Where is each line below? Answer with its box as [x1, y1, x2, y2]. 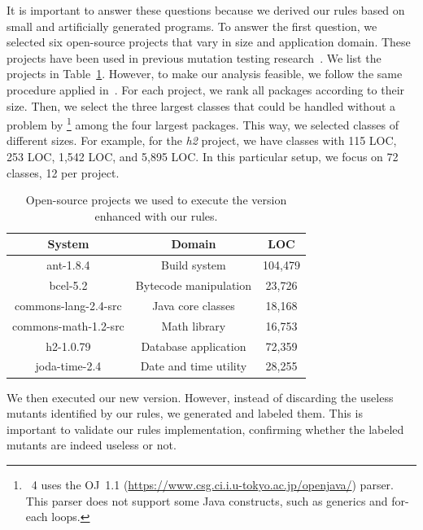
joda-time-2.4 [35, 357, 102, 375]
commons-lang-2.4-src [15, 296, 122, 313]
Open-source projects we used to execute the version [25, 191, 287, 208]
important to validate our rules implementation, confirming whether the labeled [7, 420, 404, 437]
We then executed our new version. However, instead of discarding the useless [7, 388, 394, 405]
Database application [141, 337, 246, 354]
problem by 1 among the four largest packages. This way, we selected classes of [7, 114, 399, 133]
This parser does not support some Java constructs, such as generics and [25, 492, 388, 509]
